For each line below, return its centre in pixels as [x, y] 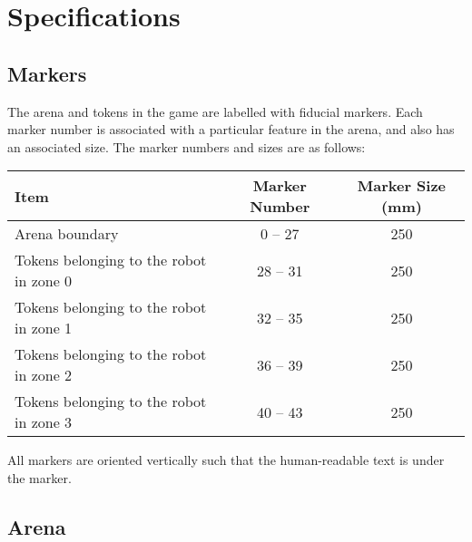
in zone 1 [44, 328]
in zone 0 [44, 281]
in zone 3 [44, 422]
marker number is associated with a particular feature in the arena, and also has [231, 129]
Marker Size [402, 186]
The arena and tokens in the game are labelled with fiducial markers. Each [215, 111]
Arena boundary [67, 234]
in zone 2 [44, 375]
